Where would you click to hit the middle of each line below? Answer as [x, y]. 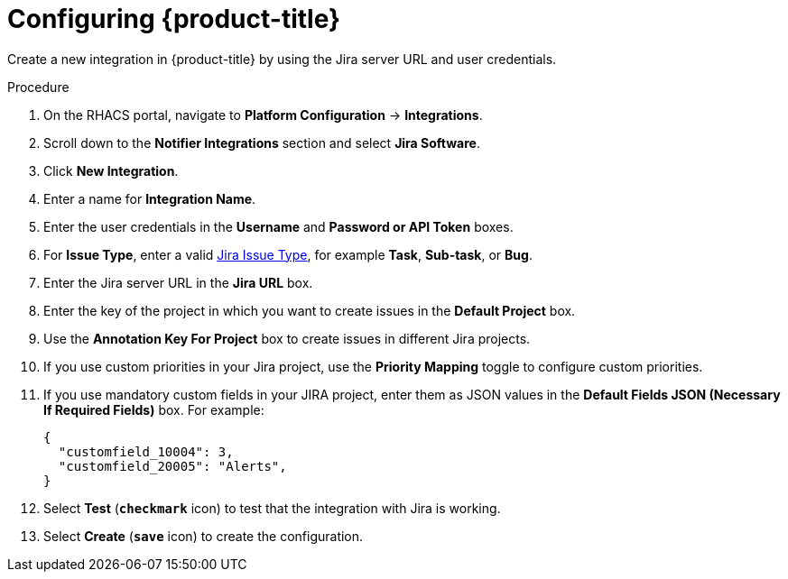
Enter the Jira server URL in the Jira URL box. [178, 282]
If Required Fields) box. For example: [154, 409]
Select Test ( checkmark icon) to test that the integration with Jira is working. [272, 508]
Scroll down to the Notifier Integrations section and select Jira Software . [262, 142]
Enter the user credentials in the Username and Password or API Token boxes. [278, 226]
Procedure [38, 87]
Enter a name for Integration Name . [150, 198]
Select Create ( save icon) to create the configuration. [204, 536]
